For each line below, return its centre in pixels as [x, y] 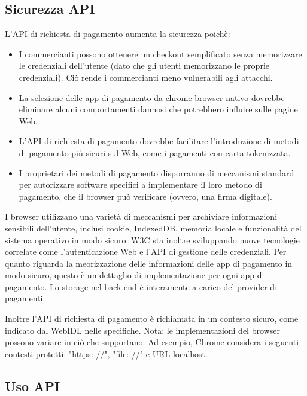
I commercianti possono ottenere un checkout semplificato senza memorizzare [160, 54]
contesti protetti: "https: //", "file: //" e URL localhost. [106, 353]
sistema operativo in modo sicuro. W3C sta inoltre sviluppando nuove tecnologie [152, 240]
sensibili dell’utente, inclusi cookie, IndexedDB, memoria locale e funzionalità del [153, 228]
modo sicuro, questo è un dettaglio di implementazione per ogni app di [135, 275]
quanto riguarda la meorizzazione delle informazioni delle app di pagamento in [149, 263]
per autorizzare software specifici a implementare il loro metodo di [140, 185]
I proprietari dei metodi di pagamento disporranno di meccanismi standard [156, 173]
